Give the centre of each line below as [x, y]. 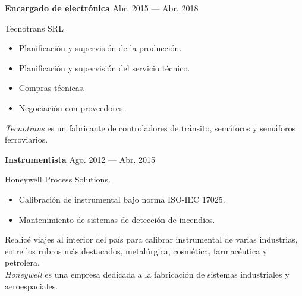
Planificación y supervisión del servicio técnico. [104, 67]
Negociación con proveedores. [72, 107]
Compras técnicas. [52, 88]
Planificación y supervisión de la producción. [100, 48]
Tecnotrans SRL [34, 28]
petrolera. [22, 262]
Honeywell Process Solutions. [58, 179]
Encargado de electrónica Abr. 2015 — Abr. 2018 [102, 8]
